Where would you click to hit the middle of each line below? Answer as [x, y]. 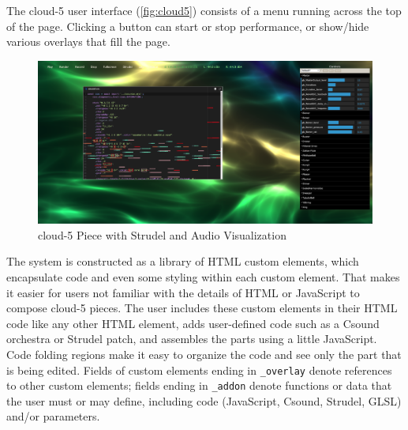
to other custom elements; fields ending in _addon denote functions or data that [199, 385]
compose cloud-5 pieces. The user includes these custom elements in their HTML [202, 308]
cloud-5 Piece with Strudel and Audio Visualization [162, 234]
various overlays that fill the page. [88, 41]
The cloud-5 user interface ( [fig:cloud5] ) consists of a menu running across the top [204, 10]
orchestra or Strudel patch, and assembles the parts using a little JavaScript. [192, 339]
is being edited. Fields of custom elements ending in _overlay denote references [199, 370]
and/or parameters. [53, 416]
